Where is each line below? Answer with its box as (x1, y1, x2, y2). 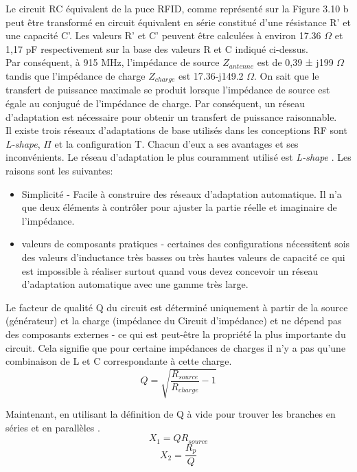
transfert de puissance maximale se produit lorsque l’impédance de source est (5, 82, 330, 97)
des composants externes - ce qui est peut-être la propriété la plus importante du (5, 326, 346, 341)
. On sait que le (254, 68, 319, 82)
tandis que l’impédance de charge (5, 68, 146, 82)
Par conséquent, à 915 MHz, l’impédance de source (5, 55, 220, 69)
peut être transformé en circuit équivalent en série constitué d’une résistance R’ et (5, 14, 351, 29)
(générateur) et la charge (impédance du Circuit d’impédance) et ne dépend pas (5, 313, 342, 328)
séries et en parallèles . (5, 420, 100, 434)
